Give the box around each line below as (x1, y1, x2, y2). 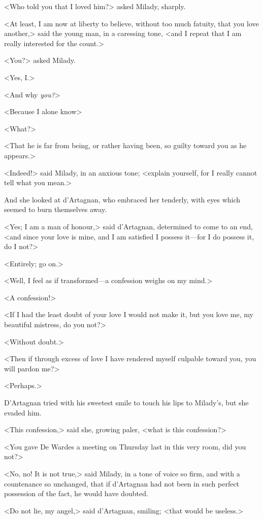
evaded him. (4, 407, 42, 418)
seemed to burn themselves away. (4, 204, 107, 215)
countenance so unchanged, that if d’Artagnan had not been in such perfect (4, 478, 240, 489)
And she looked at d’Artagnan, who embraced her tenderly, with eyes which (4, 194, 241, 204)
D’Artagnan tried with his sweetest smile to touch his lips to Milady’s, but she (4, 397, 249, 408)
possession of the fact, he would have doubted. (4, 488, 148, 499)
